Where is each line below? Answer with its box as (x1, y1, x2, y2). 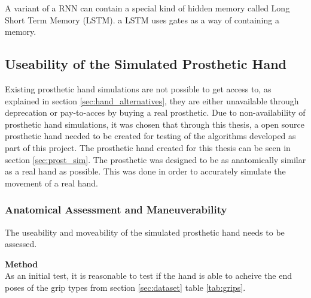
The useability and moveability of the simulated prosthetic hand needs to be (5, 225, 285, 238)
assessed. (5, 237, 37, 250)
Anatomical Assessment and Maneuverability (5, 202, 227, 217)
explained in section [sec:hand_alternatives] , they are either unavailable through (5, 94, 299, 107)
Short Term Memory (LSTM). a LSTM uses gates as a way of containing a (5, 13, 279, 26)
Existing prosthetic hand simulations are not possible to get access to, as (5, 82, 272, 95)
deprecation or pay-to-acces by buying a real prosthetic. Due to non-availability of (5, 106, 306, 119)
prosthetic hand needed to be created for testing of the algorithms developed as (5, 130, 296, 142)
